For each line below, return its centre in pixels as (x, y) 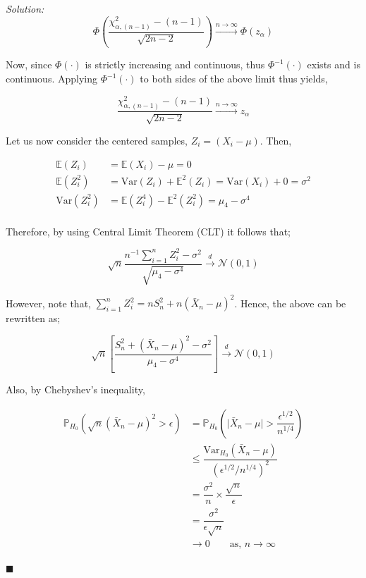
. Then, (276, 140)
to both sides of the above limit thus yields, (234, 78)
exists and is (334, 64)
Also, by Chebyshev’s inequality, (75, 389)
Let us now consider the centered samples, (97, 140)
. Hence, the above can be (290, 303)
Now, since (29, 64)
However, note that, (48, 303)
